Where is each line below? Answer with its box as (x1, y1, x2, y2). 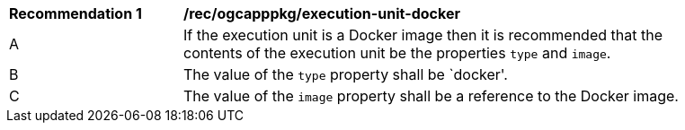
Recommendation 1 (9, 4, 142, 22)
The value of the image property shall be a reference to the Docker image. (183, 87, 679, 105)
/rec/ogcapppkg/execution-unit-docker (183, 4, 460, 22)
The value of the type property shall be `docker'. (183, 65, 508, 83)
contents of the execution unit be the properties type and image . (183, 44, 611, 62)
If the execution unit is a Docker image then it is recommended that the (183, 26, 663, 44)
